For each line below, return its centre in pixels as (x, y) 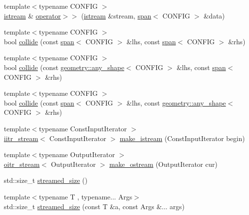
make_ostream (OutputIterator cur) (163, 164)
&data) (214, 15)
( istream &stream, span (116, 15)
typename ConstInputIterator (83, 128)
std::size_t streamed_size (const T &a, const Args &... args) (94, 206)
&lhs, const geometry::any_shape (176, 102)
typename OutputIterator (77, 154)
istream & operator (33, 15)
